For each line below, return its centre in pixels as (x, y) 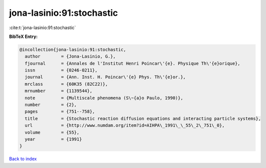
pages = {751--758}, (60, 112)
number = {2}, (51, 105)
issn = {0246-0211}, (61, 70)
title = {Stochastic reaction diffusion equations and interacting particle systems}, (143, 118)
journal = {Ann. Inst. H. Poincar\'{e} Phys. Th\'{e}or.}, (105, 77)
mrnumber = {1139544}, (59, 91)
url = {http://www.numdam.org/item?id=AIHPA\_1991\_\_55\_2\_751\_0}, (125, 125)
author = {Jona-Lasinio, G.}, (70, 56)
